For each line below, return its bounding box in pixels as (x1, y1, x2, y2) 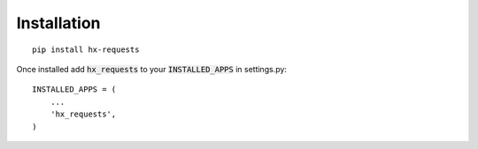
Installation (16, 13, 101, 33)
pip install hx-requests (32, 44, 140, 55)
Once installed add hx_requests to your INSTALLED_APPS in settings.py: (16, 63, 288, 74)
